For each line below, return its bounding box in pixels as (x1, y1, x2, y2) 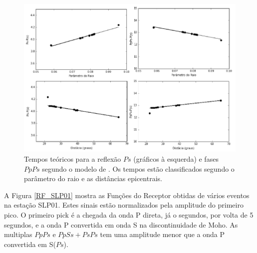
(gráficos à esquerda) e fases (133, 153, 219, 164)
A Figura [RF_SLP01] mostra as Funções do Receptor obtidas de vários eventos (4, 190, 250, 200)
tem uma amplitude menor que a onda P (100, 229, 225, 240)
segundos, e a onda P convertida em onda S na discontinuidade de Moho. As (4, 219, 238, 230)
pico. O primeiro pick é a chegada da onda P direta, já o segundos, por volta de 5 (4, 209, 254, 220)
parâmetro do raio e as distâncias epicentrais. (24, 173, 162, 184)
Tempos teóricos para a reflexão (24, 153, 121, 164)
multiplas (4, 229, 32, 240)
